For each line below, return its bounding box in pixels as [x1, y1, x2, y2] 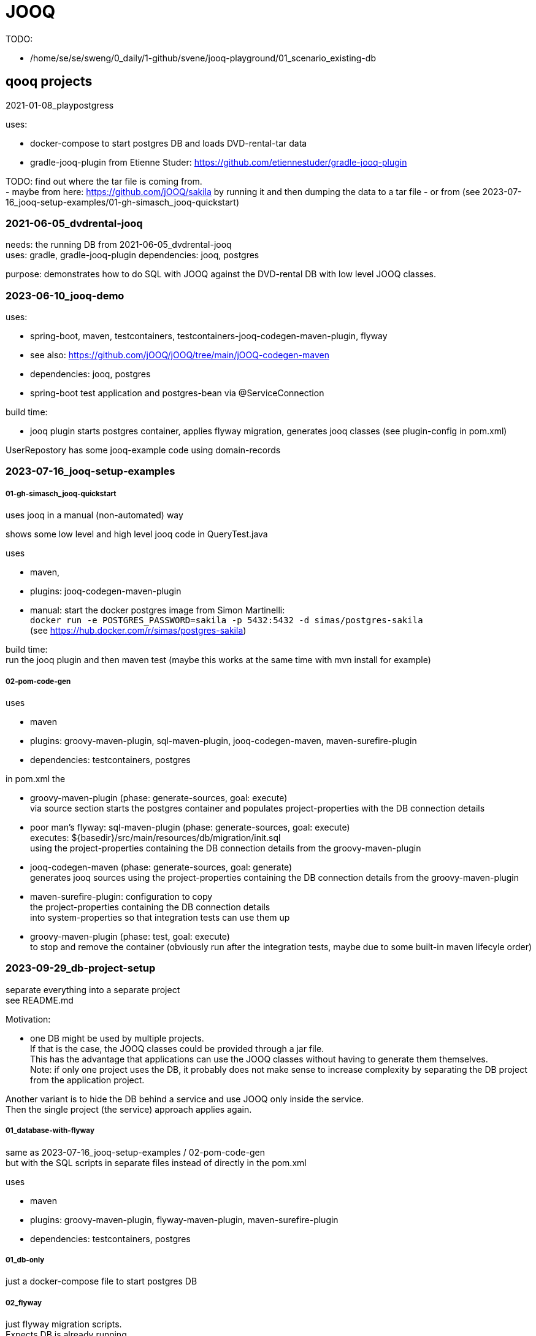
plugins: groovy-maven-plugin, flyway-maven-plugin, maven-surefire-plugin [30, 1214, 339, 1225]
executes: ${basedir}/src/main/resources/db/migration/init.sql [30, 832, 281, 843]
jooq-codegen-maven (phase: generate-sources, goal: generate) [30, 862, 293, 873]
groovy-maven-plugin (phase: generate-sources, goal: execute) [30, 793, 288, 804]
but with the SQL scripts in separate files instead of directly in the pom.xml [6, 1157, 307, 1168]
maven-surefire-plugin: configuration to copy [30, 891, 213, 902]
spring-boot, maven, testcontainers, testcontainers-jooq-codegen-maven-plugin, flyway [30, 331, 388, 342]
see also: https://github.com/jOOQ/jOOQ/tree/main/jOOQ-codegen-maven [30, 350, 329, 361]
